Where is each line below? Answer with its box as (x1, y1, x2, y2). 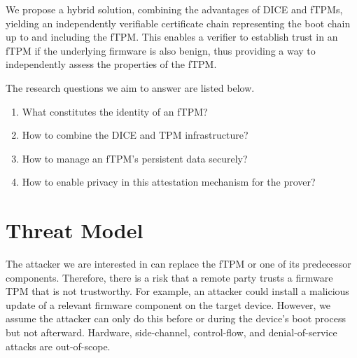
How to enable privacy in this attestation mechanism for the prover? (22, 174, 316, 189)
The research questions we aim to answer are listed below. (6, 80, 255, 95)
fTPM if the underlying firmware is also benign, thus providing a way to (6, 43, 316, 57)
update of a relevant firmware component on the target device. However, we (6, 297, 331, 312)
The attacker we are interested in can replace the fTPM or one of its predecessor (6, 256, 351, 271)
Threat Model (6, 216, 143, 245)
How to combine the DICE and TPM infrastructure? (22, 128, 248, 142)
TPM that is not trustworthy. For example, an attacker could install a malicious (6, 284, 349, 298)
